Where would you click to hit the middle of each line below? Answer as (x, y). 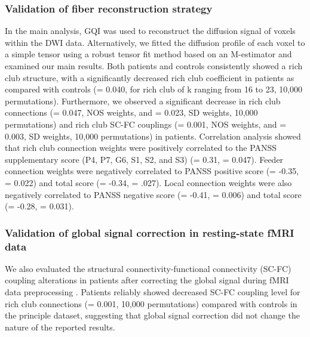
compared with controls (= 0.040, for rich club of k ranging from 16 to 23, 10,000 (154, 89)
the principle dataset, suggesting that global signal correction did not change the (152, 315)
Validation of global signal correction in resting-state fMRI (150, 232)
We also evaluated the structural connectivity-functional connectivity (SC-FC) (148, 268)
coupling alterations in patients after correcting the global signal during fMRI (147, 280)
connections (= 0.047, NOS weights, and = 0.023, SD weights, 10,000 (131, 112)
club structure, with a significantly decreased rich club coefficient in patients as (150, 77)
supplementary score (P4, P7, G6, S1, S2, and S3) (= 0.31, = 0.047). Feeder (144, 159)
